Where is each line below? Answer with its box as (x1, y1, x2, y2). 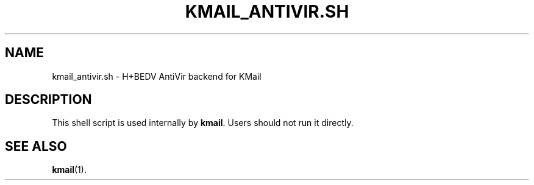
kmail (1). (52, 164, 87, 175)
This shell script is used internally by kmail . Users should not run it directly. (52, 117, 354, 128)
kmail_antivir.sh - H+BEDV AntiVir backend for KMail (52, 71, 262, 82)
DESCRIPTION (5, 92, 92, 108)
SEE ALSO (5, 138, 67, 154)
